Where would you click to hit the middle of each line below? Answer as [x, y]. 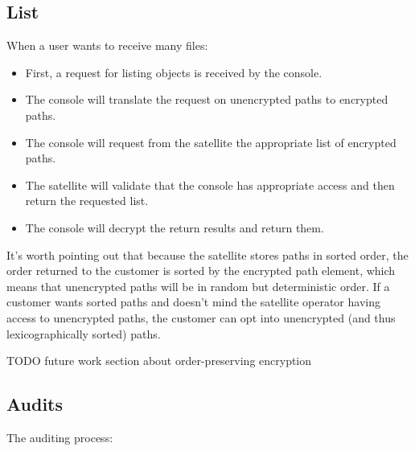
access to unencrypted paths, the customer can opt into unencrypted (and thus [201, 317]
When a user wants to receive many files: [107, 45]
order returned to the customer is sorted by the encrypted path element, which [201, 271]
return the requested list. [87, 201]
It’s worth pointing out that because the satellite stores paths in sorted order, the [207, 254]
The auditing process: [60, 437]
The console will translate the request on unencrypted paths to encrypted [207, 99]
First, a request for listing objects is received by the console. [174, 72]
